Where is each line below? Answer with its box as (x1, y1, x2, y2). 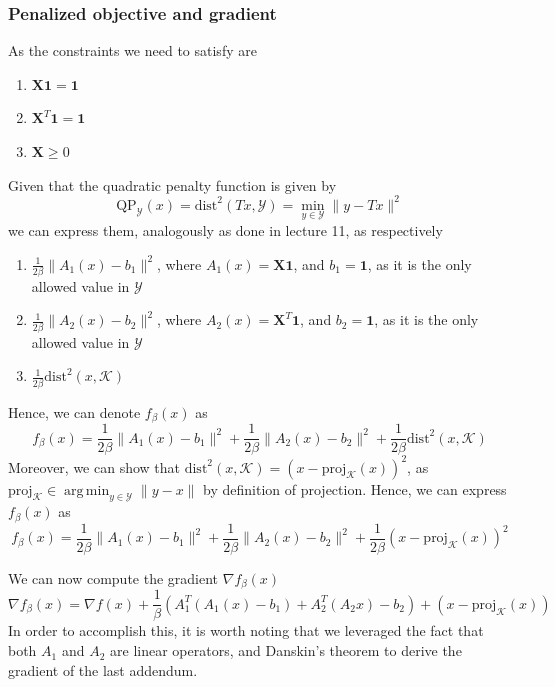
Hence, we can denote (8, 401, 141, 422)
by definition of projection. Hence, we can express (203, 478, 507, 499)
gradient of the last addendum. (8, 659, 198, 680)
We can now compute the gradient (8, 567, 219, 588)
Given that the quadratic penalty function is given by (8, 174, 337, 195)
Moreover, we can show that (8, 456, 181, 477)
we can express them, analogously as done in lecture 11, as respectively (8, 219, 443, 240)
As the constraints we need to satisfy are (8, 40, 257, 61)
